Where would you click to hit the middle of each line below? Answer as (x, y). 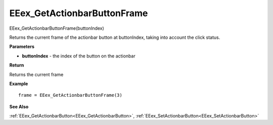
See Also (19, 106)
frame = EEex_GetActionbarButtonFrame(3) (70, 95)
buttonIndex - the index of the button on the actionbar (79, 56)
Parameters (22, 47)
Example (19, 84)
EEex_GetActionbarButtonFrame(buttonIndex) (57, 28)
